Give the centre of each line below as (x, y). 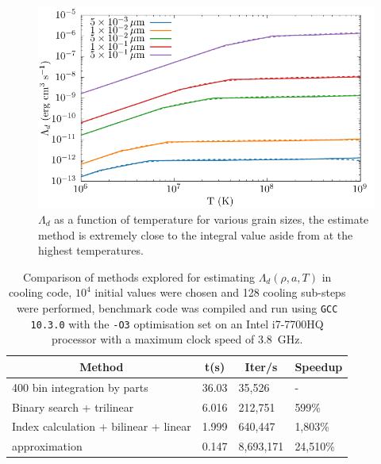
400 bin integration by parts (80, 387)
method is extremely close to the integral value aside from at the (196, 234)
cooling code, (40, 292)
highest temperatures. (91, 250)
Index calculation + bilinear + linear (102, 426)
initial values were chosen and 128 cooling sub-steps (220, 292)
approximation (47, 446)
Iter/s (261, 366)
